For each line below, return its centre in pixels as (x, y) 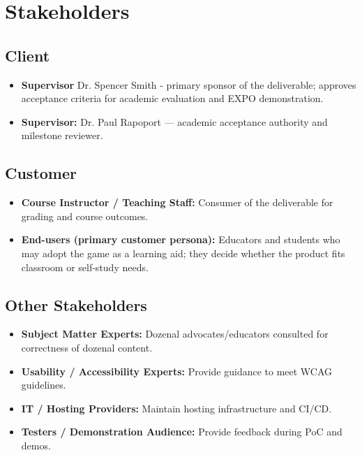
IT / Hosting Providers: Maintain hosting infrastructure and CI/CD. (176, 408)
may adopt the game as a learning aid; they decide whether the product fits (183, 253)
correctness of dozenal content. (87, 347)
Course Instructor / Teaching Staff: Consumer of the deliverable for (177, 202)
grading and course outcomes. (85, 216)
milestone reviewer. (62, 135)
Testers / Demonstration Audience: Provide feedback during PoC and (182, 432)
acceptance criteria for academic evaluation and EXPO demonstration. (172, 98)
